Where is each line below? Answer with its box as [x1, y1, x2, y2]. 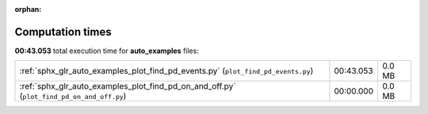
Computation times [14, 25, 112, 39]
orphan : [14, 5, 42, 13]
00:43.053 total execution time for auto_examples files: [14, 46, 200, 55]
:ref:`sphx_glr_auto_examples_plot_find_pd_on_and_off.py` [19, 81, 236, 92]
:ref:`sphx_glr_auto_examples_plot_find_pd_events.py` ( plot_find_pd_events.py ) [19, 66, 314, 77]
